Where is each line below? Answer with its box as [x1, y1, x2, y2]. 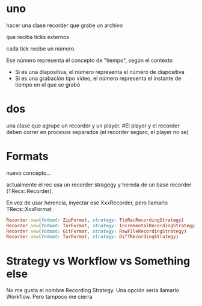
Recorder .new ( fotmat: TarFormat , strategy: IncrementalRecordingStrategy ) [6, 222, 198, 228]
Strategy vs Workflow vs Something [6, 254, 191, 268]
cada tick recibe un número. [6, 44, 76, 52]
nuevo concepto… [6, 169, 51, 176]
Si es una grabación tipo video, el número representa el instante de [14, 75, 182, 82]
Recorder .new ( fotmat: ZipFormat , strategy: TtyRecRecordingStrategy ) [6, 217, 185, 223]
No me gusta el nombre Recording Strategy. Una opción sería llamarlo [6, 287, 179, 294]
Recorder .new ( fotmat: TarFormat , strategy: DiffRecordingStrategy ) [6, 234, 179, 240]
